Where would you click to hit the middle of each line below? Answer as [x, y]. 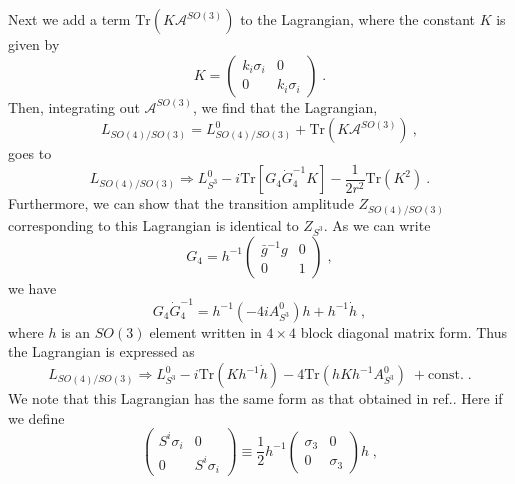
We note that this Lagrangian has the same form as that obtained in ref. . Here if [255, 398]
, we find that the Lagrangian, [285, 106]
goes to [30, 153]
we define [36, 417]
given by [34, 44]
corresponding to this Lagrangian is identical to [153, 224]
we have [32, 287]
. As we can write [377, 224]
